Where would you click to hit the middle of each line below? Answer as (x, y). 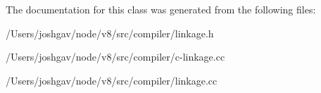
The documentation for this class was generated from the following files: (161, 9)
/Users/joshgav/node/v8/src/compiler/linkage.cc (112, 80)
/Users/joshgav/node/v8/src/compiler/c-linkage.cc (115, 57)
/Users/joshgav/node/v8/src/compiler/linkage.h (110, 33)
